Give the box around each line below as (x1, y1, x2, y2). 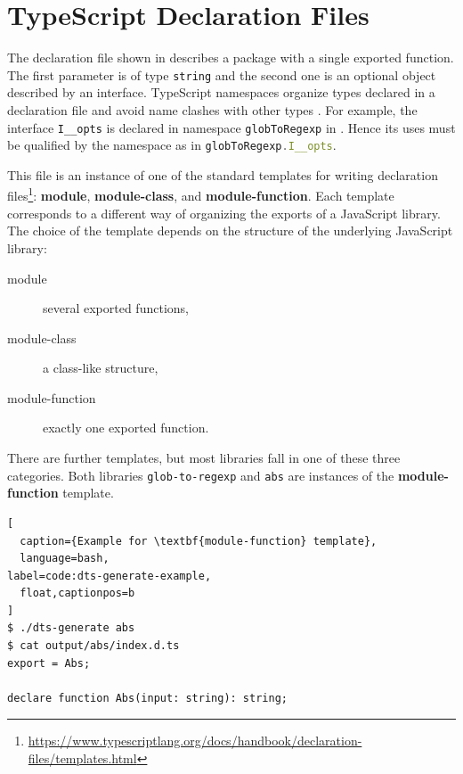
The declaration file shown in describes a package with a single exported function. (7, 48, 454, 67)
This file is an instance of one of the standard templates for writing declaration (7, 165, 438, 184)
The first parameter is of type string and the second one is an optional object (7, 65, 436, 84)
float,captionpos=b (20, 587, 135, 600)
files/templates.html (28, 749, 137, 768)
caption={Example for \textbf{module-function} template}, (20, 534, 378, 548)
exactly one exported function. (43, 418, 209, 437)
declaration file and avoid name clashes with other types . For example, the (7, 100, 418, 119)
